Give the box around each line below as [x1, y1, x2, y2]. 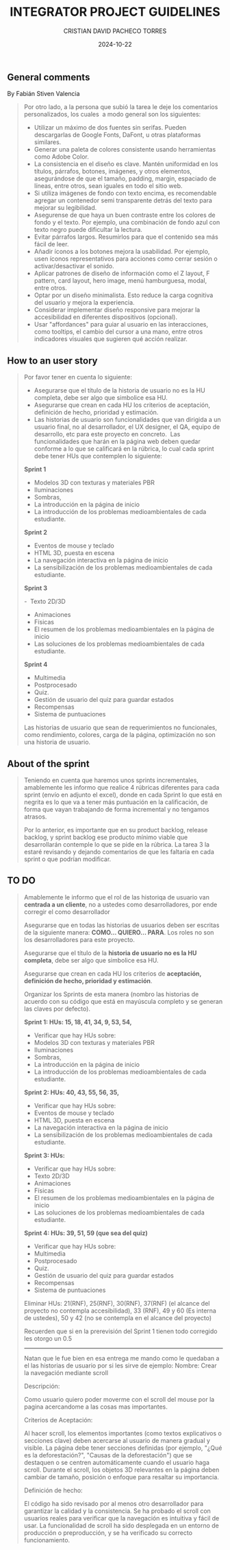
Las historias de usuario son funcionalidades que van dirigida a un [34, 416, 221, 424]
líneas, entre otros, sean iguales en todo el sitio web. [34, 182, 183, 190]
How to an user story [7, 355, 98, 366]
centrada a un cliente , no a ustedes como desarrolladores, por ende [23, 900, 218, 908]
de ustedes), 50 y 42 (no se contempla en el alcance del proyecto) [23, 1313, 212, 1322]
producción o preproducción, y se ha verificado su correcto [23, 1528, 193, 1537]
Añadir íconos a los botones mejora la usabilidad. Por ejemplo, [34, 248, 210, 256]
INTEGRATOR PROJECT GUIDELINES [10, 4, 220, 20]
